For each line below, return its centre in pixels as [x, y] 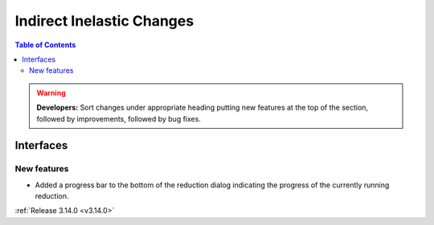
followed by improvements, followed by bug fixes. [119, 119]
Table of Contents [45, 45]
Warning [51, 93]
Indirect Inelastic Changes [104, 21]
